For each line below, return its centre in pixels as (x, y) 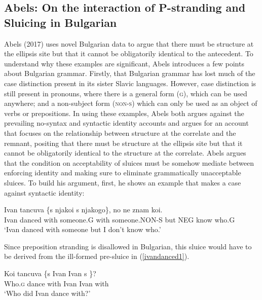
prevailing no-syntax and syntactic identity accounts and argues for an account (126, 123)
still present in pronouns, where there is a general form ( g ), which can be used (126, 93)
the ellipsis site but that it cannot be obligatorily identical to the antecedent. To (129, 53)
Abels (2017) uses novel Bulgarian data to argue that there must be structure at (129, 43)
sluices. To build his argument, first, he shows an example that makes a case (123, 182)
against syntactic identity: (44, 192)
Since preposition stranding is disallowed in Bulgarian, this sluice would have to (128, 246)
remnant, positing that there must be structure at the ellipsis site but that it (123, 143)
